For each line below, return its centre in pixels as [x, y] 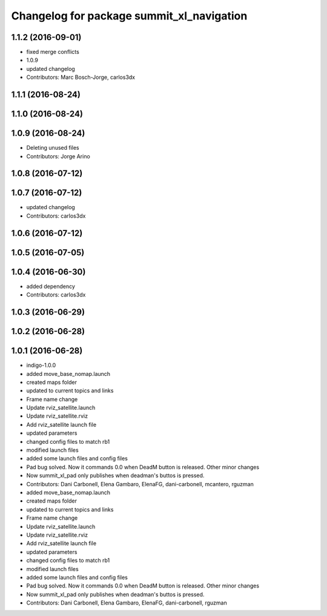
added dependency [51, 286]
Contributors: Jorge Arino [58, 156]
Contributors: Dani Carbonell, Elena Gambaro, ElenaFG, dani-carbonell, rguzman [127, 603]
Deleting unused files [53, 148]
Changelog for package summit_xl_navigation [129, 16]
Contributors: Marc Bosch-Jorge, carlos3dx [81, 77]
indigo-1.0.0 [41, 365]
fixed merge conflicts [53, 52]
